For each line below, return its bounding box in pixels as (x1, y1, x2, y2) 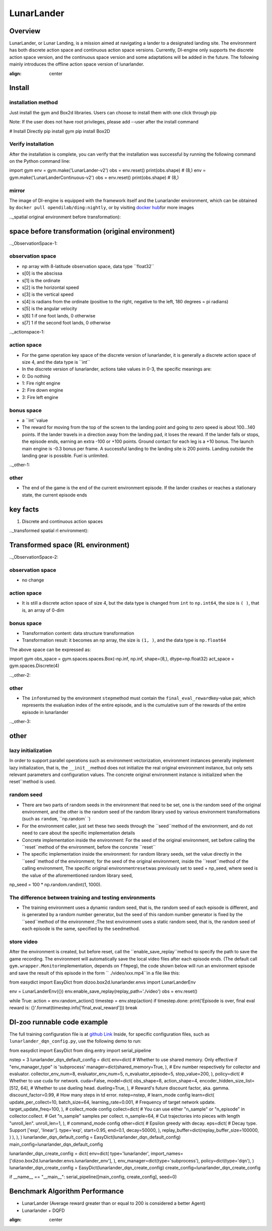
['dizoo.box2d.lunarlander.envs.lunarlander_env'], (9, 1157, 113, 1163)
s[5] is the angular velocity (22, 305, 78, 312)
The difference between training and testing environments (9, 894, 156, 901)
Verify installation (9, 141, 54, 148)
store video (9, 938, 38, 945)
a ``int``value (22, 417, 48, 423)
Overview (9, 27, 41, 35)
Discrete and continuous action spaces (22, 518, 103, 524)
